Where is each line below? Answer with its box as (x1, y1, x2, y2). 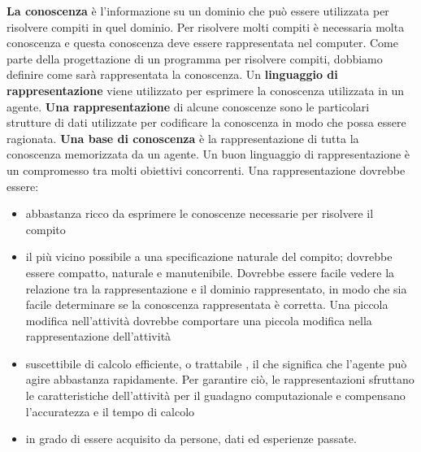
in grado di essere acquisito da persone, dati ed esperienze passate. (25, 430, 357, 447)
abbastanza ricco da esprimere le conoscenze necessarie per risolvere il (25, 205, 374, 222)
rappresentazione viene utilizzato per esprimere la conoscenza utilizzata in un (7, 81, 405, 98)
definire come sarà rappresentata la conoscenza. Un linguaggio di (7, 66, 338, 83)
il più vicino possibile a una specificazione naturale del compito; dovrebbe (25, 248, 393, 265)
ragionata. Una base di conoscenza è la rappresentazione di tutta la (7, 129, 359, 146)
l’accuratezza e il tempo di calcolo (25, 402, 195, 419)
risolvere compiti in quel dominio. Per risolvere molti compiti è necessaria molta (7, 18, 405, 35)
